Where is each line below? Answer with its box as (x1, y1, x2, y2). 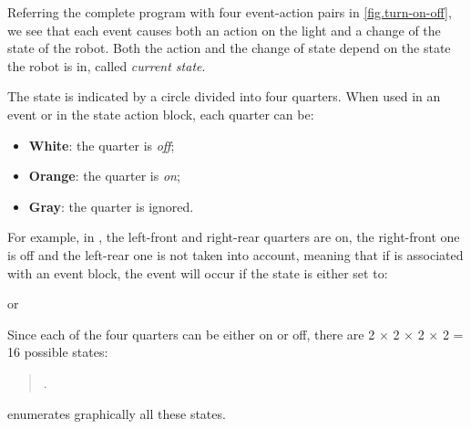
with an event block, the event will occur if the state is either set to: (7, 263, 388, 282)
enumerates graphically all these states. (7, 403, 226, 423)
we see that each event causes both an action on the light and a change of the (7, 20, 441, 39)
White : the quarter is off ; (28, 135, 175, 154)
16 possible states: (7, 342, 108, 361)
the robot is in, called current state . (7, 56, 206, 75)
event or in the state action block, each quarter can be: (7, 104, 314, 123)
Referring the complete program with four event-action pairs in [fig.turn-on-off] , (7, 3, 452, 21)
